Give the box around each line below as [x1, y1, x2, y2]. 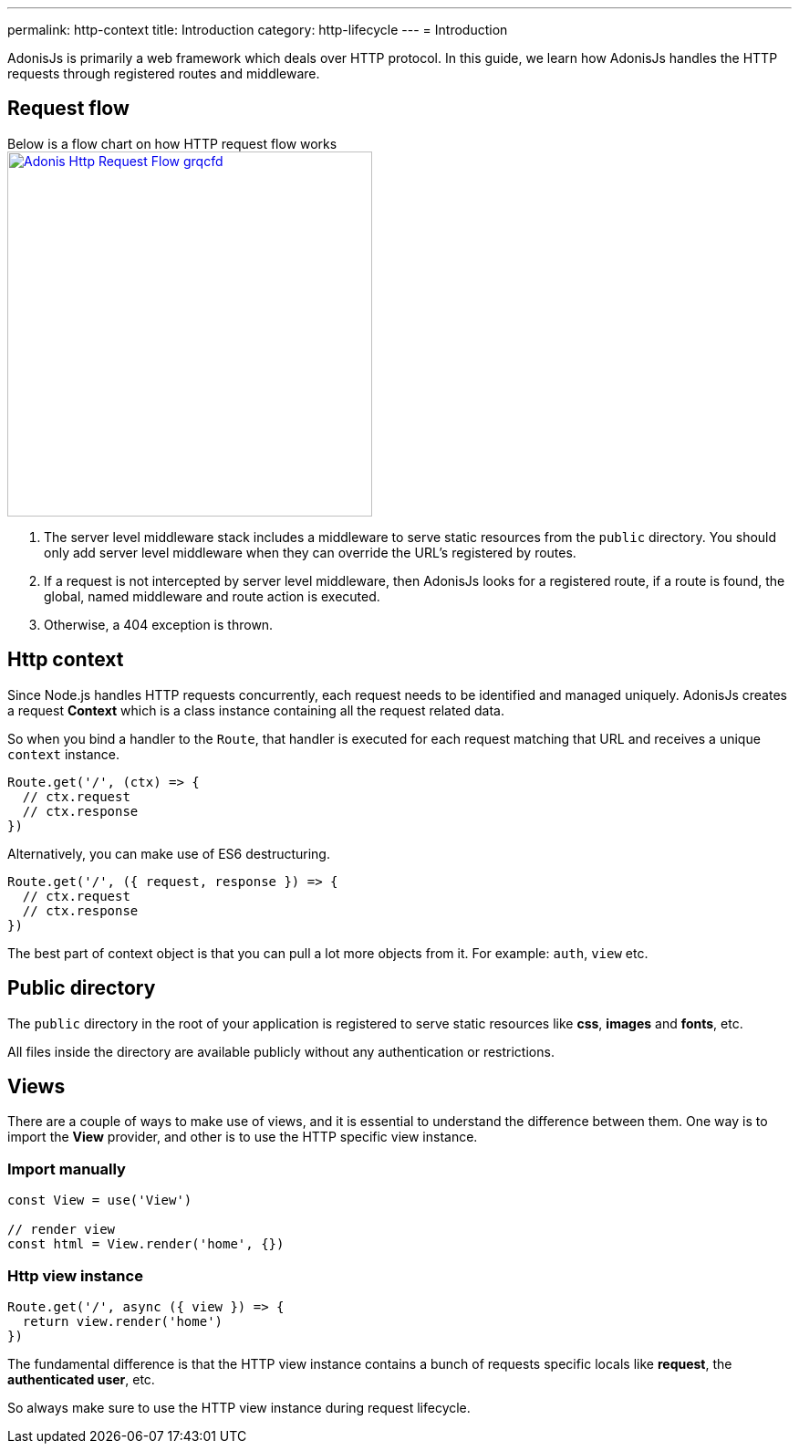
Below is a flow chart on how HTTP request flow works [7, 135, 337, 151]
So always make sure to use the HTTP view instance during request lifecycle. [7, 1399, 471, 1415]
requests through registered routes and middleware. [7, 66, 320, 81]
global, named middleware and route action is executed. [44, 588, 380, 604]
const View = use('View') [7, 1193, 192, 1208]
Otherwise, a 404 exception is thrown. [44, 616, 274, 632]
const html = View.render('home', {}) [7, 1237, 285, 1252]
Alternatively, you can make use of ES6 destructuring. [7, 845, 330, 861]
